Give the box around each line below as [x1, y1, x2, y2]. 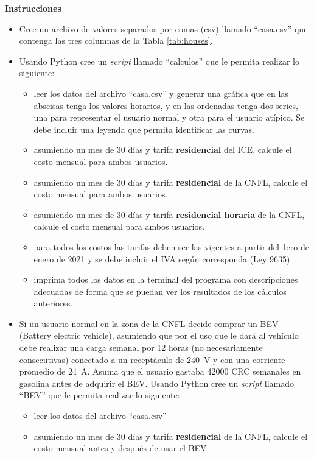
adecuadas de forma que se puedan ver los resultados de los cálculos [33, 284, 287, 297]
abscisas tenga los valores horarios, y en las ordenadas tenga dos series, [33, 99, 298, 111]
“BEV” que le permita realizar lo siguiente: [19, 389, 180, 401]
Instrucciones [5, 2, 61, 14]
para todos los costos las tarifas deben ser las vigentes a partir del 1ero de [33, 240, 309, 253]
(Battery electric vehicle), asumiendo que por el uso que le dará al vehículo [19, 329, 299, 342]
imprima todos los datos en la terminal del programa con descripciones [33, 273, 298, 286]
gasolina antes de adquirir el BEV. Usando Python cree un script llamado [19, 376, 295, 389]
